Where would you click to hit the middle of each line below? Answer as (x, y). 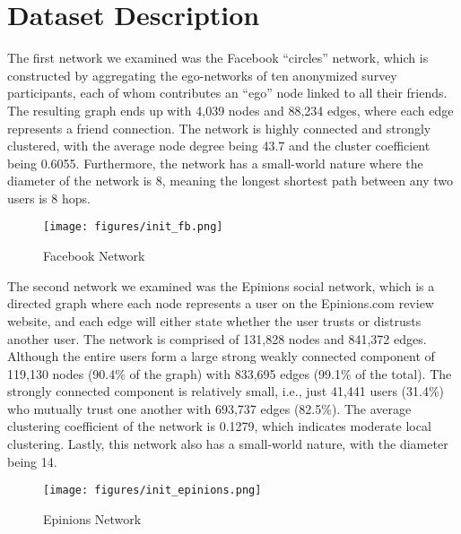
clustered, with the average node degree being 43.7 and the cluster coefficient (219, 146)
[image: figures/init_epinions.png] (152, 491)
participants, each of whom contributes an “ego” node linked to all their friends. (227, 93)
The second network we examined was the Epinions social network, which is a (221, 285)
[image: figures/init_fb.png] (133, 227)
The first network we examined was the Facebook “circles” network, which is (218, 58)
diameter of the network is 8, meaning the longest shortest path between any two (230, 181)
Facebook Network (94, 256)
